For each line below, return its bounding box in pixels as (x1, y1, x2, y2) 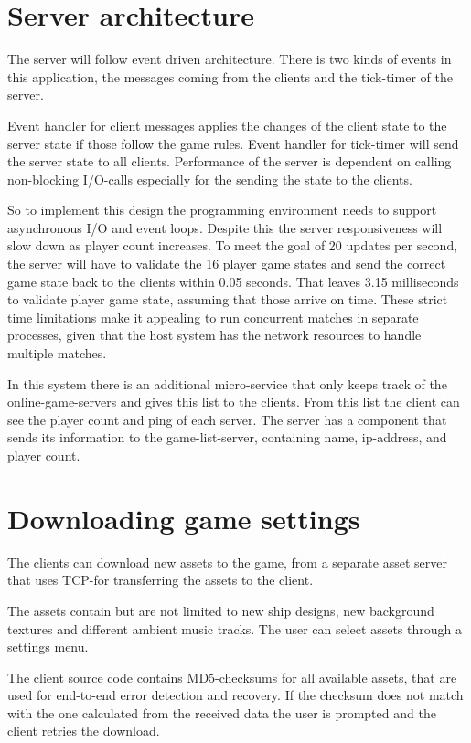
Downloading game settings (7, 499, 360, 536)
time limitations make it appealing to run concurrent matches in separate (7, 307, 419, 326)
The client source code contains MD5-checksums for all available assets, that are (7, 667, 457, 686)
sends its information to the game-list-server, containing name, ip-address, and (7, 428, 447, 447)
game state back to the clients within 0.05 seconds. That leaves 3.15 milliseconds (7, 271, 459, 291)
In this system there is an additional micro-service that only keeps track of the (7, 374, 447, 393)
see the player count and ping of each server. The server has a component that (7, 409, 447, 429)
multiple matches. (7, 344, 107, 363)
